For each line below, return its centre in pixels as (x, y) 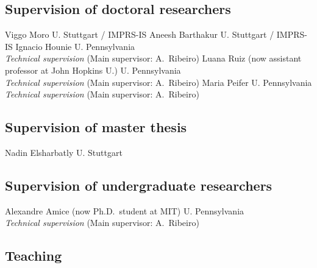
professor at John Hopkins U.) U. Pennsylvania (93, 70)
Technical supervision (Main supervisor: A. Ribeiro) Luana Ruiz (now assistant (153, 58)
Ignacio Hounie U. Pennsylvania (75, 46)
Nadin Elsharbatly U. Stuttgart (64, 152)
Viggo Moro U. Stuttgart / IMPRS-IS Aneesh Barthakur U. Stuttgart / (140, 34)
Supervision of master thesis (96, 127)
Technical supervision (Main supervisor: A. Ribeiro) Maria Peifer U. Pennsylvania (158, 82)
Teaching (34, 256)
